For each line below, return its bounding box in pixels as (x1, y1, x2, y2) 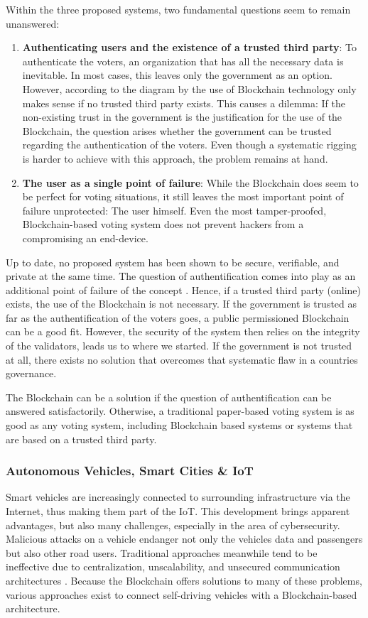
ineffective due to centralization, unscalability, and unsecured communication (6, 559, 340, 574)
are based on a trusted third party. (6, 431, 157, 446)
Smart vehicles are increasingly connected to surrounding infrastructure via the (6, 489, 350, 504)
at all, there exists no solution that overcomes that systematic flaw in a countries (6, 352, 358, 367)
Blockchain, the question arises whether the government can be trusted (22, 123, 332, 138)
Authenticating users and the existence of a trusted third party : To (22, 40, 357, 55)
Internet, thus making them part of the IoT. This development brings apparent (6, 504, 350, 519)
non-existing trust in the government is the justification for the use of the (22, 109, 342, 124)
